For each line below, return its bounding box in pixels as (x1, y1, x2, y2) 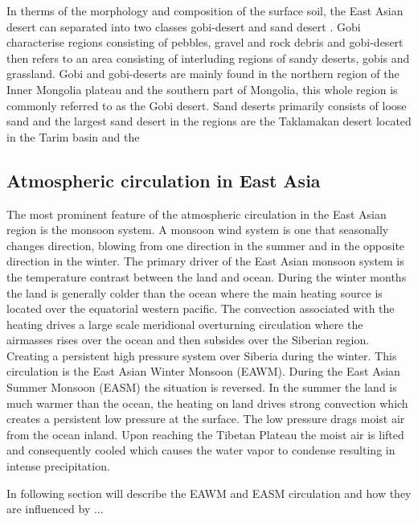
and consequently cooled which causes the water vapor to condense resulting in (6, 442, 395, 458)
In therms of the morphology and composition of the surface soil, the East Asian (6, 2, 404, 18)
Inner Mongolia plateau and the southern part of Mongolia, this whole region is (6, 80, 398, 97)
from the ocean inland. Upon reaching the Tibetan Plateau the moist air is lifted (6, 425, 404, 442)
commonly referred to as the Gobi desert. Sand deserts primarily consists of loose (6, 97, 407, 113)
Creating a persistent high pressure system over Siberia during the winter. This (6, 347, 397, 364)
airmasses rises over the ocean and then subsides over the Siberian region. (6, 331, 370, 348)
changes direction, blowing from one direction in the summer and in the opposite (6, 236, 405, 253)
